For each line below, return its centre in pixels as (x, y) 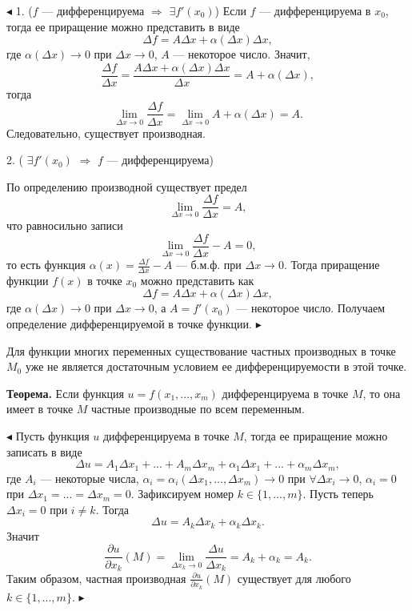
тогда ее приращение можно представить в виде (123, 26)
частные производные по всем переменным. (198, 409)
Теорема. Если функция (65, 393)
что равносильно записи (65, 225)
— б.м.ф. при (208, 264)
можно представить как (197, 280)
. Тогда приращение (332, 264)
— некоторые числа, (90, 478)
